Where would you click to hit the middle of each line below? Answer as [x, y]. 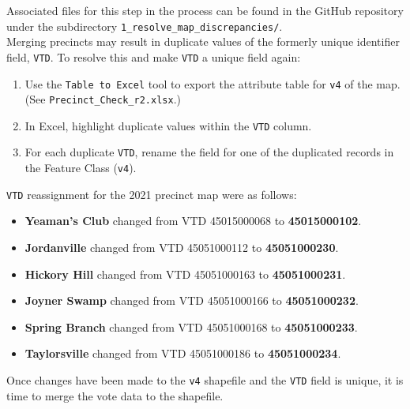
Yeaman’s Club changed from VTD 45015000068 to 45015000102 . [193, 221]
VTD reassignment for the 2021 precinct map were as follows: [152, 194]
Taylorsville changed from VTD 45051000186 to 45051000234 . [183, 353]
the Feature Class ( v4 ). [81, 168]
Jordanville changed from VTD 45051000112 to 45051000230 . [182, 248]
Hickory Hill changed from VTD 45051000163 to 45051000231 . [185, 274]
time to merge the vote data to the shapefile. [115, 395]
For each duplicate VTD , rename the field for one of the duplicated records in [209, 152]
